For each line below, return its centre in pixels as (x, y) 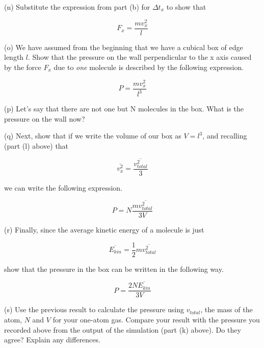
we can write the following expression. (63, 187)
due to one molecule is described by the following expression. (149, 67)
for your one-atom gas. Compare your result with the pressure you (156, 320)
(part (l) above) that (36, 145)
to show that (186, 7)
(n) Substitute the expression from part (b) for (77, 7)
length (14, 57)
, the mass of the (227, 309)
